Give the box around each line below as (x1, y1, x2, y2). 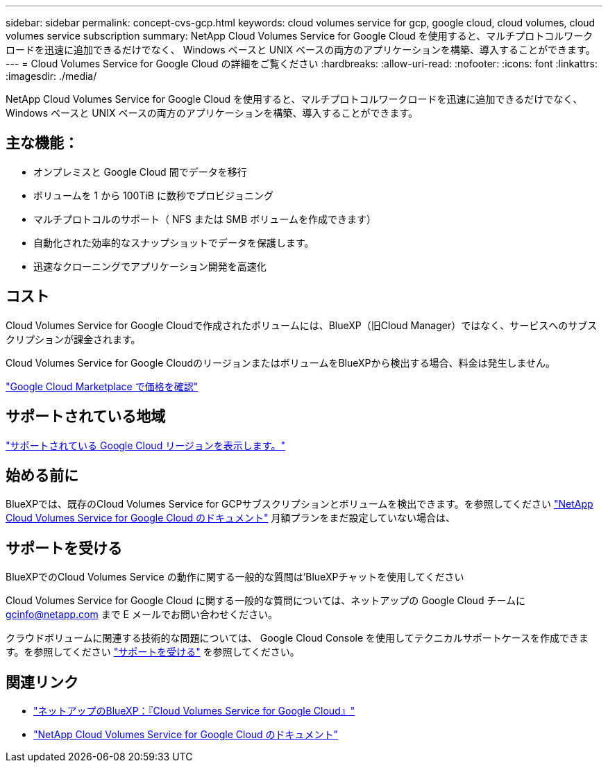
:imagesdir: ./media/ (6, 70, 97, 82)
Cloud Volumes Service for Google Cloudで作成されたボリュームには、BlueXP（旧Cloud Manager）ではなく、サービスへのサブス (6, 319, 598, 331)
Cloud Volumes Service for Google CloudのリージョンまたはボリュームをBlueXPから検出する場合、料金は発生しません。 (6, 356, 556, 369)
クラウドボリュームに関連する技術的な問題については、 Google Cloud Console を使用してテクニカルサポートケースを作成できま (6, 632, 589, 644)
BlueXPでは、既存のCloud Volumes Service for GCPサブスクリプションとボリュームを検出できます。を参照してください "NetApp (6, 498, 593, 510)
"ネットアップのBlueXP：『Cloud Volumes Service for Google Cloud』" (33, 705, 355, 717)
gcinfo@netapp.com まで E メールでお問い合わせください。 (6, 608, 278, 621)
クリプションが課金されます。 (6, 333, 141, 345)
